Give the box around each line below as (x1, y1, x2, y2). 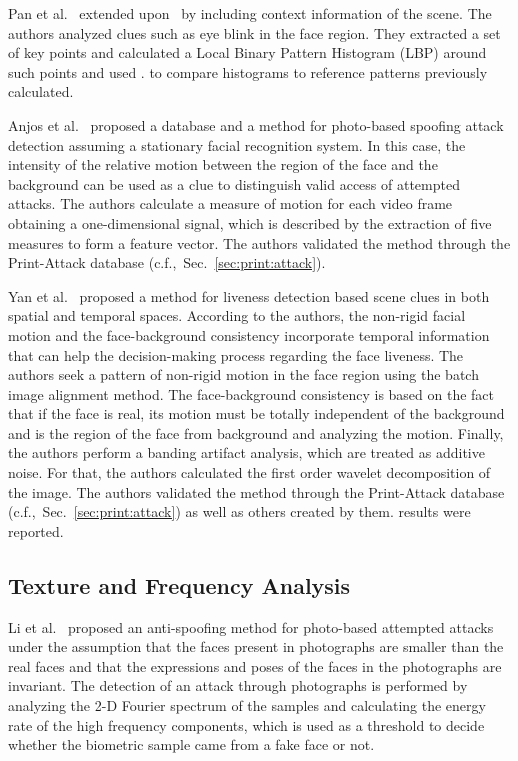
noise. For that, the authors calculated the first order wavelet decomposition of (8, 462, 491, 483)
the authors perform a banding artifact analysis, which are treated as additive (8, 442, 485, 463)
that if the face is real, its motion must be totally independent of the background (8, 403, 505, 424)
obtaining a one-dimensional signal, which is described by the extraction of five (8, 212, 492, 233)
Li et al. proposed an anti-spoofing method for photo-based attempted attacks (8, 616, 494, 637)
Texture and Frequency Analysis (8, 569, 351, 600)
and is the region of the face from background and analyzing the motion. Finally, (8, 422, 504, 443)
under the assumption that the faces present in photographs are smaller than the (8, 636, 504, 657)
